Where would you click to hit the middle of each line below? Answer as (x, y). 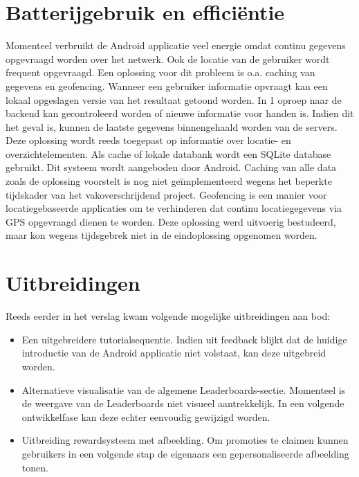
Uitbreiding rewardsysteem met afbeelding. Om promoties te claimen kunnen (185, 440)
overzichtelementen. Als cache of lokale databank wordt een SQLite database (168, 153)
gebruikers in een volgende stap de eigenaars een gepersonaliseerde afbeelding (185, 453)
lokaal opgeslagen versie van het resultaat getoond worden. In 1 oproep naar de (174, 99)
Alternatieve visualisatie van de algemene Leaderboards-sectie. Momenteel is (184, 389)
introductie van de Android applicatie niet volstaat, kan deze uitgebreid (174, 353)
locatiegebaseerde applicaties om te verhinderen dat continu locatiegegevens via (174, 208)
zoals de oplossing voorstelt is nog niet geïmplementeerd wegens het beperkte (169, 181)
